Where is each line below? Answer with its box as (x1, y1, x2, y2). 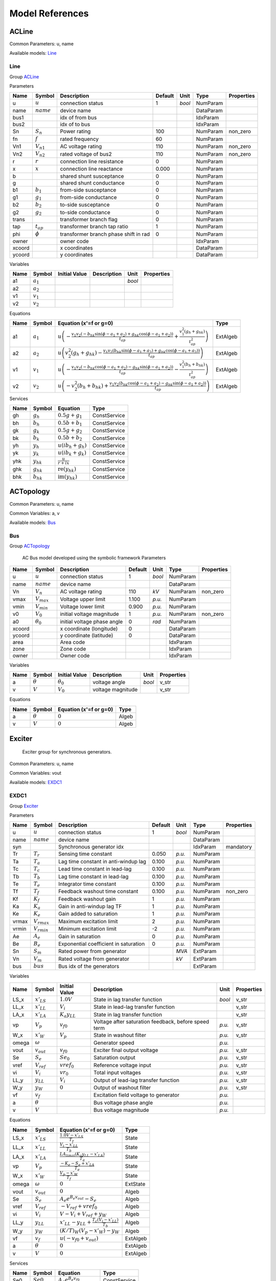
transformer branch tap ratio (60, 223, 129, 230)
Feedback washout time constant (58, 888, 139, 895)
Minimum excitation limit (58, 925, 117, 933)
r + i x (58, 460, 70, 466)
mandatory (225, 843, 252, 851)
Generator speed (94, 1039, 135, 1046)
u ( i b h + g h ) (58, 442, 87, 450)
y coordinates (60, 251, 93, 258)
